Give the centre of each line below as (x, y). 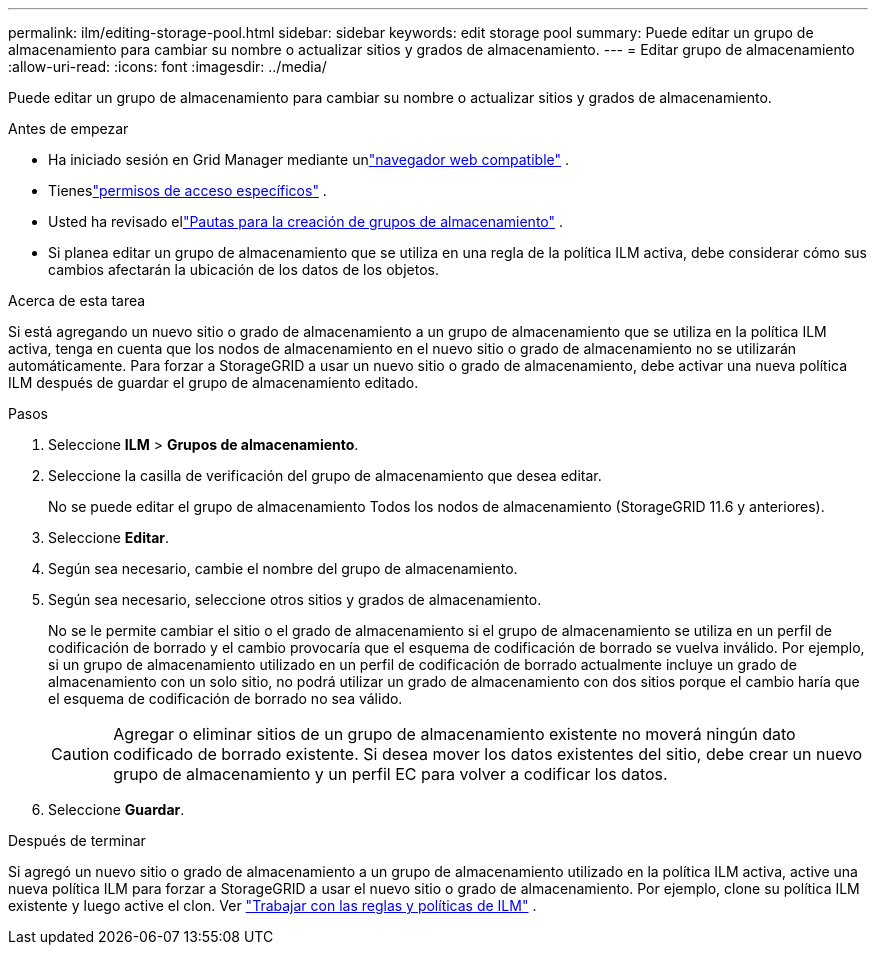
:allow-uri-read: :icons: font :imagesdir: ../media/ (167, 66)
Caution (80, 754)
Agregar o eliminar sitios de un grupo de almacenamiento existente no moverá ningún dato (454, 734)
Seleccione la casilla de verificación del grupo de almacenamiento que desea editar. (325, 475)
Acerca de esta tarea (77, 300)
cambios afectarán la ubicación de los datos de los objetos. (243, 269)
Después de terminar (77, 840)
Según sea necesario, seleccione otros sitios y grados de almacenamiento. (295, 599)
